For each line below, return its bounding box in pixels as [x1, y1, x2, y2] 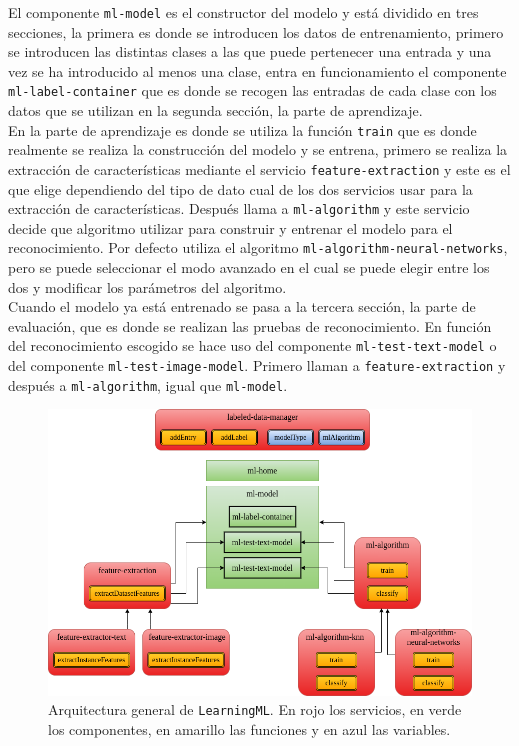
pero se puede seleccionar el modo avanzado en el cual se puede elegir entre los [8, 257, 490, 278]
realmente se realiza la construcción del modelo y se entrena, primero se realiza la [8, 139, 508, 160]
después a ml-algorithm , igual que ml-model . [8, 374, 288, 395]
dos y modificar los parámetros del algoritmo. [8, 276, 287, 297]
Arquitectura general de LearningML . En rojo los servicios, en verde [48, 699, 462, 720]
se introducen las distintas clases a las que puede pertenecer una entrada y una [8, 41, 492, 62]
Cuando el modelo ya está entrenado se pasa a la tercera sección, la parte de [8, 296, 476, 317]
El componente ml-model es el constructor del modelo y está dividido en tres [8, 2, 479, 22]
